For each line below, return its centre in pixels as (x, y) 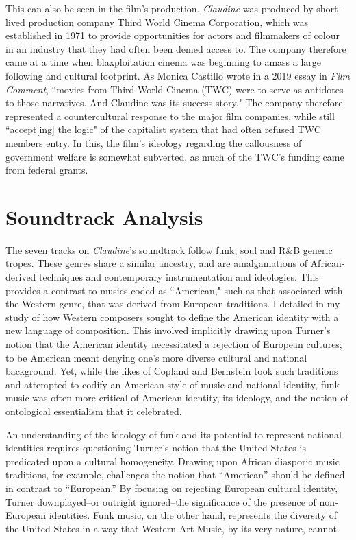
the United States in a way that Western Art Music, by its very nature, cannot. (173, 528)
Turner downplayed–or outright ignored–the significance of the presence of (161, 501)
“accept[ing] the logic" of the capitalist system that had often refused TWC (163, 129)
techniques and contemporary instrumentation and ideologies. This (179, 277)
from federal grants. (47, 170)
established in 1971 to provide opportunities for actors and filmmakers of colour (173, 35)
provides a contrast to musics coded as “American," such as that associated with (174, 290)
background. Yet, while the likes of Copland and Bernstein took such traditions (172, 371)
